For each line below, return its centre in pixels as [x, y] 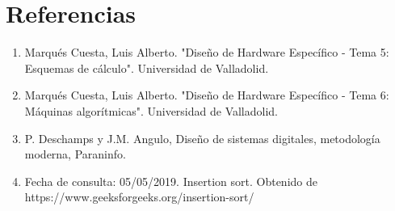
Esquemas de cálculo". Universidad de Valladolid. [147, 68]
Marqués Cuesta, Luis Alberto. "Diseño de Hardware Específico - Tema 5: [207, 52]
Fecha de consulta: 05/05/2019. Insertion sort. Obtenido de [171, 181]
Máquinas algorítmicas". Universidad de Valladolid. [151, 110]
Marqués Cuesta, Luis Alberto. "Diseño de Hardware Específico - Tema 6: [207, 95]
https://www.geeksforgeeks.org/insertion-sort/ [139, 197]
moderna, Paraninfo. [75, 154]
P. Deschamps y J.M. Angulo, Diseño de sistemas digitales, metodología [202, 138]
